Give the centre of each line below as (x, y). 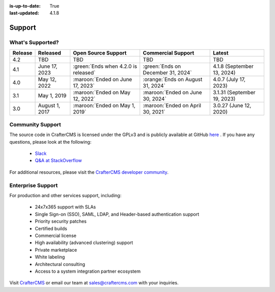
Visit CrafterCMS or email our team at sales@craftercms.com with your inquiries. (94, 283)
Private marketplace (56, 250)
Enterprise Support (34, 185)
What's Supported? (34, 42)
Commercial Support (169, 52)
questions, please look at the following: (50, 142)
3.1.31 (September (234, 92)
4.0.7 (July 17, (229, 79)
